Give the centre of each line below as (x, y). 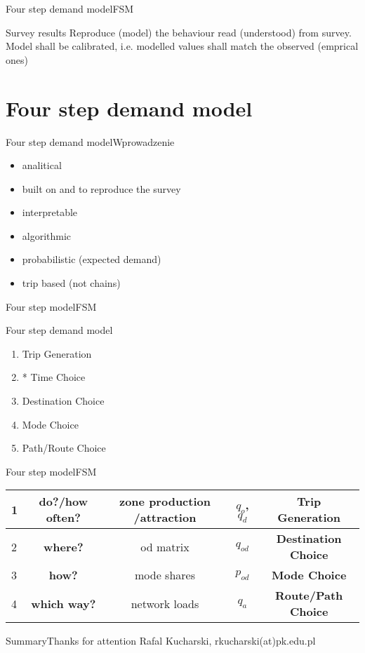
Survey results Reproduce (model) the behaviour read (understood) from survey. (179, 32)
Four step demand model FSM (70, 8)
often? (63, 518)
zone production (165, 501)
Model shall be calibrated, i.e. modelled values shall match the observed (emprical (182, 46)
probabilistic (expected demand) (92, 259)
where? (63, 546)
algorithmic (47, 235)
